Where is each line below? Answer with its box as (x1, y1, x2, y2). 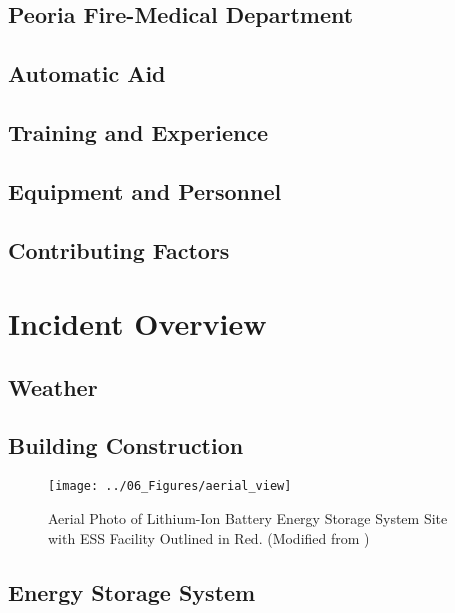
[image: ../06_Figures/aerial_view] (48, 479, 292, 494)
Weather (8, 371, 98, 402)
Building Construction (8, 430, 244, 461)
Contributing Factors (8, 234, 230, 265)
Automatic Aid (8, 58, 166, 89)
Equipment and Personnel (8, 175, 282, 206)
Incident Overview (8, 303, 267, 344)
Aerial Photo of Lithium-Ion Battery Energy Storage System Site (48, 507, 448, 528)
